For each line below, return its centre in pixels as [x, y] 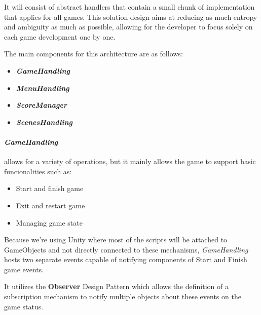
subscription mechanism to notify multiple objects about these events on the [123, 296]
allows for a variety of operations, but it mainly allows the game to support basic [130, 161]
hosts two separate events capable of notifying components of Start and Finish [126, 259]
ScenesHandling [44, 122]
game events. [24, 269]
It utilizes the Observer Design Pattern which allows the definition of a [116, 286]
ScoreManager [42, 105]
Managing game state [49, 222]
